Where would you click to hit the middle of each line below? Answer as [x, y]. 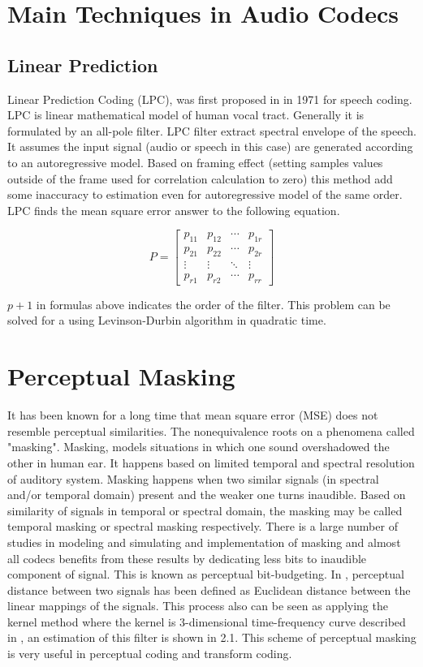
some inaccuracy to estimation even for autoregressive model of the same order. [205, 194]
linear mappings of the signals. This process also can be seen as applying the [198, 606]
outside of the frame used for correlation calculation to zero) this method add [200, 178]
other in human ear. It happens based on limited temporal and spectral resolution [211, 462]
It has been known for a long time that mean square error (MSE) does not [193, 415]
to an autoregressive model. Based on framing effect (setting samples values [195, 162]
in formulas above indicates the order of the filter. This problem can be [213, 304]
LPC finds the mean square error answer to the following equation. [174, 210]
